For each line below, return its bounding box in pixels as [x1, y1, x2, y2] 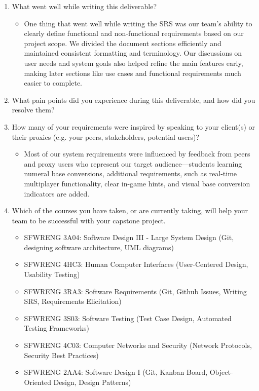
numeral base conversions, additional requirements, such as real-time [24, 168, 237, 179]
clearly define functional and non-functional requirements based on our [24, 28, 244, 38]
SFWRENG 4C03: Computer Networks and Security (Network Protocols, [24, 340, 252, 350]
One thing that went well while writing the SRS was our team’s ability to [24, 18, 252, 28]
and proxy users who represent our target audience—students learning [24, 158, 242, 169]
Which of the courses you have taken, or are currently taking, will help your [12, 205, 248, 216]
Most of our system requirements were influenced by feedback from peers [24, 148, 250, 159]
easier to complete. [24, 77, 83, 88]
